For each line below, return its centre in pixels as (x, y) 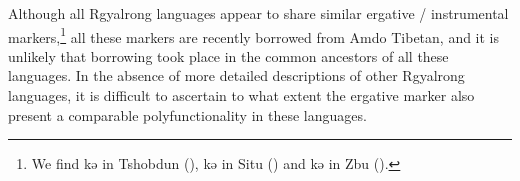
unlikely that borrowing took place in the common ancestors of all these (228, 55)
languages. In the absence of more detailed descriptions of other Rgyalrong (236, 75)
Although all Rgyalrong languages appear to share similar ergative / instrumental (258, 13)
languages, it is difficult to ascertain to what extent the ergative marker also (241, 95)
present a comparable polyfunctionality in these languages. (187, 114)
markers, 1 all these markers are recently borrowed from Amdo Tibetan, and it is (254, 35)
